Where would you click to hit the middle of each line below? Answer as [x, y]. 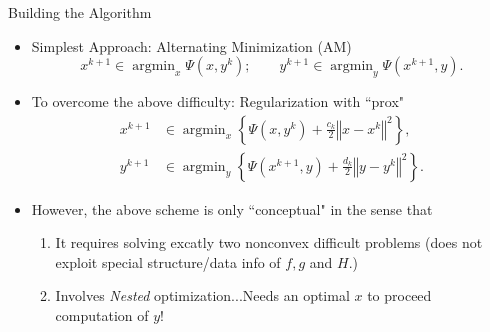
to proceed [399, 295]
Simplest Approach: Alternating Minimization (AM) [191, 45]
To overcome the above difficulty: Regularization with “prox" [218, 100]
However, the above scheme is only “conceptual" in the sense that [232, 208]
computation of [102, 315]
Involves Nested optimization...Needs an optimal [202, 295]
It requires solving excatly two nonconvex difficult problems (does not [269, 242]
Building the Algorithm [80, 12]
